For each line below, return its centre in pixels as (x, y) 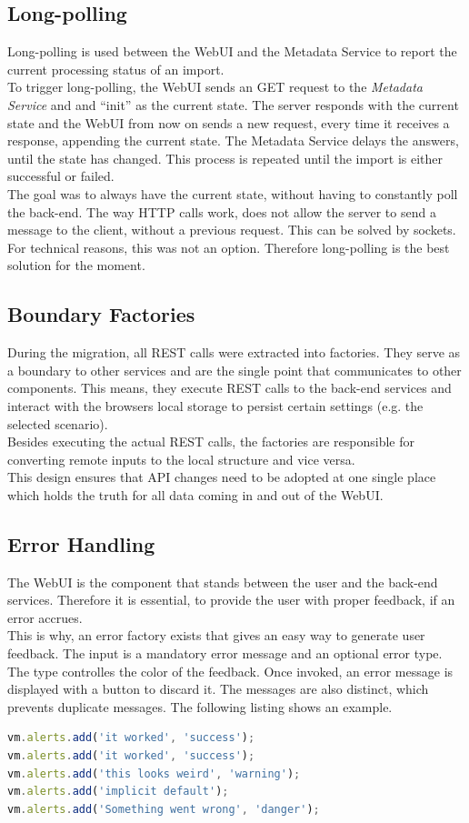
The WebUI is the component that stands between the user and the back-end (223, 582)
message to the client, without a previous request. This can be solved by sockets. (232, 230)
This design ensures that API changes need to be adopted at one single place (222, 477)
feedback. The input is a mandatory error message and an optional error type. (225, 653)
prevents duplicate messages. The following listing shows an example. (200, 706)
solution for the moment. (76, 265)
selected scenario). (58, 423)
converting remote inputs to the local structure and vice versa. (181, 459)
